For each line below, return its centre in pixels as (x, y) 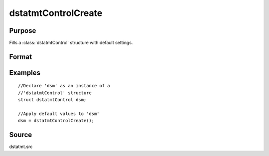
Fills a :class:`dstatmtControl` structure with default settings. (71, 43)
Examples (25, 73)
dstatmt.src (21, 147)
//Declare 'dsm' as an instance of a (64, 86)
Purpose (23, 31)
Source (21, 135)
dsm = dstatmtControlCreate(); (56, 121)
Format (21, 57)
